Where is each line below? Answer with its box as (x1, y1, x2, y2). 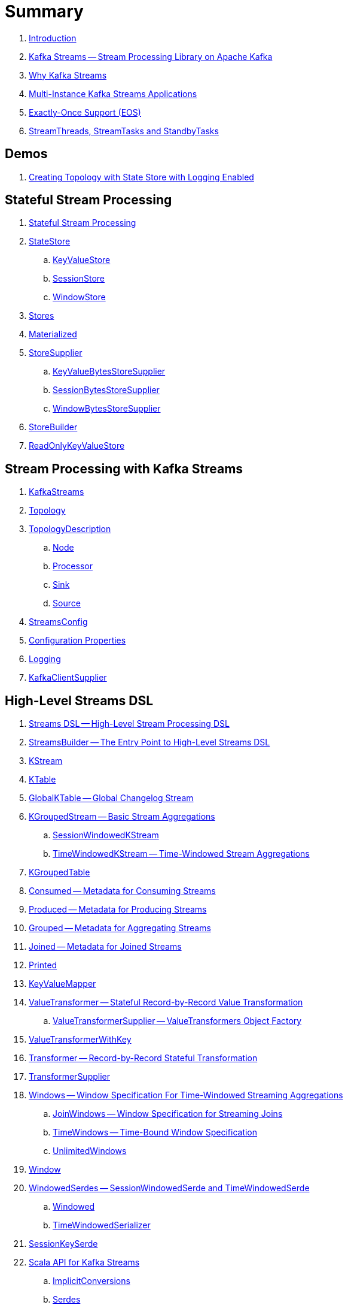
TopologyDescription (29, 524, 111, 534)
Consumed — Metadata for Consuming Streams (29, 886, 216, 896)
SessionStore (53, 273, 105, 284)
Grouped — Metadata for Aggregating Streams (29, 923, 211, 934)
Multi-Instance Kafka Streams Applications (29, 88, 197, 99)
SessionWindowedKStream (53, 830, 159, 841)
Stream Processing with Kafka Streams (5, 461, 243, 476)
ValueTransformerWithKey (29, 1034, 132, 1045)
